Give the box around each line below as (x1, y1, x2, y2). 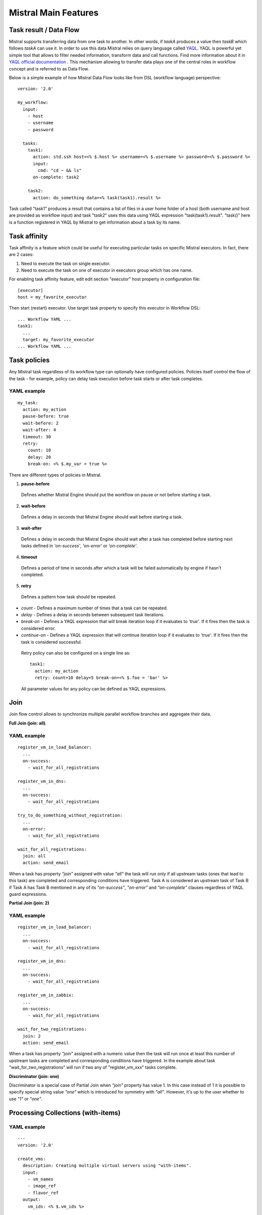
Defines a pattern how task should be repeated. (21, 594, 116, 600)
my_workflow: (17, 100, 49, 105)
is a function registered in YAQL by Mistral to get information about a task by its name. (9, 219, 181, 225)
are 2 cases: (9, 252, 34, 258)
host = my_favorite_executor (17, 295, 87, 300)
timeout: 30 (22, 434, 51, 439)
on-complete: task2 (33, 174, 80, 180)
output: (22, 1197, 41, 1202)
